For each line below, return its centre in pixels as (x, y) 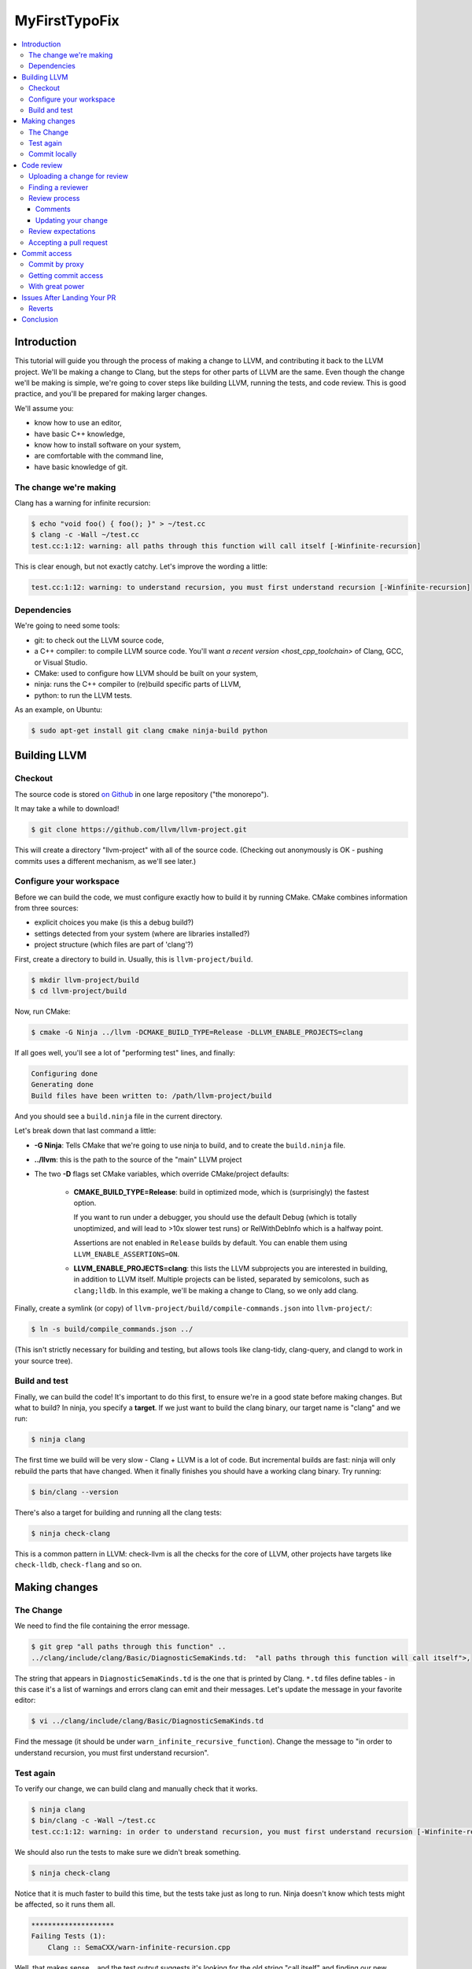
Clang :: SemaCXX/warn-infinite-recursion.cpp (139, 1947)
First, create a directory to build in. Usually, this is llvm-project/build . (134, 959)
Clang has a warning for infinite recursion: (83, 502)
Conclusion (40, 320)
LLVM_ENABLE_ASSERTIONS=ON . (127, 1254)
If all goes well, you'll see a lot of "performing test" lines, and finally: (125, 1052)
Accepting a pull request (68, 242)
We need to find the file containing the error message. (102, 1626)
